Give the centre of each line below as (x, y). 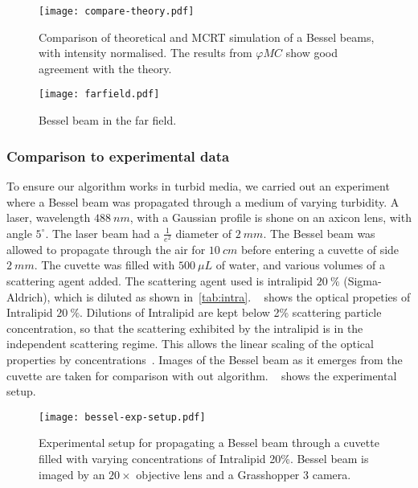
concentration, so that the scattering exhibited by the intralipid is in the (185, 328)
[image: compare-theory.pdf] (117, 11)
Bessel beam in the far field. (108, 120)
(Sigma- (363, 281)
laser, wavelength (49, 217)
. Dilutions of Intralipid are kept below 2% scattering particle (231, 312)
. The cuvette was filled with (104, 265)
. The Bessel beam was (319, 233)
